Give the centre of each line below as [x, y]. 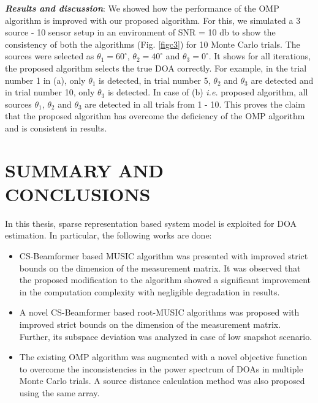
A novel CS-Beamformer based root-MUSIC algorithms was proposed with [159, 312]
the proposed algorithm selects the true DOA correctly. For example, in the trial [156, 68]
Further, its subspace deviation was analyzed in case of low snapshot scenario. [166, 336]
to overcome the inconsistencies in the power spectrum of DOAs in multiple [161, 368]
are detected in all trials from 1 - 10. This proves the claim [195, 104]
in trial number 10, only [50, 92]
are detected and [282, 80]
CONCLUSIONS [78, 194]
